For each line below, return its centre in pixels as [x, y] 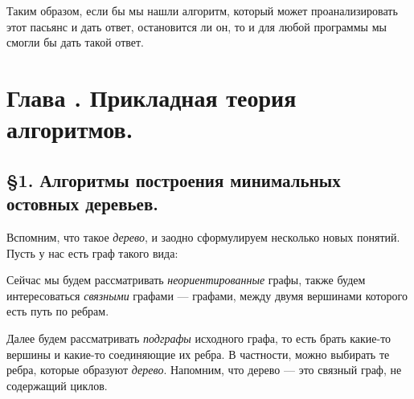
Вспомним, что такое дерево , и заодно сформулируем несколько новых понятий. [203, 236]
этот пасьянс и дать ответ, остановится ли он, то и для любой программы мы [197, 26]
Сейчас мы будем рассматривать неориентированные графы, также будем [186, 280]
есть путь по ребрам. [58, 311]
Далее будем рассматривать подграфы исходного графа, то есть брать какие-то [199, 338]
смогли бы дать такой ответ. [76, 42]
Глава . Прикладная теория [152, 97]
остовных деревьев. [82, 204]
